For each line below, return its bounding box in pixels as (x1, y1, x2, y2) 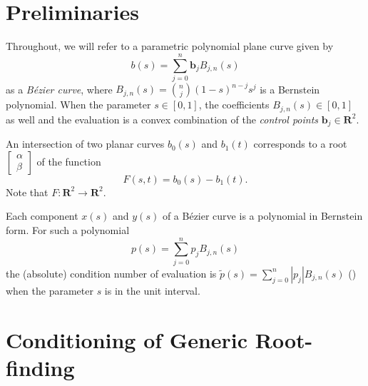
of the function (36, 153, 101, 168)
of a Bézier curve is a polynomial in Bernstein (162, 208, 363, 223)
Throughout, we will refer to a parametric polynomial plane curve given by (6, 39, 334, 54)
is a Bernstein (260, 81, 320, 96)
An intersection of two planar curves (6, 136, 165, 151)
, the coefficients (198, 97, 270, 112)
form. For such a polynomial (6, 223, 130, 238)
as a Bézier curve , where (6, 81, 113, 96)
